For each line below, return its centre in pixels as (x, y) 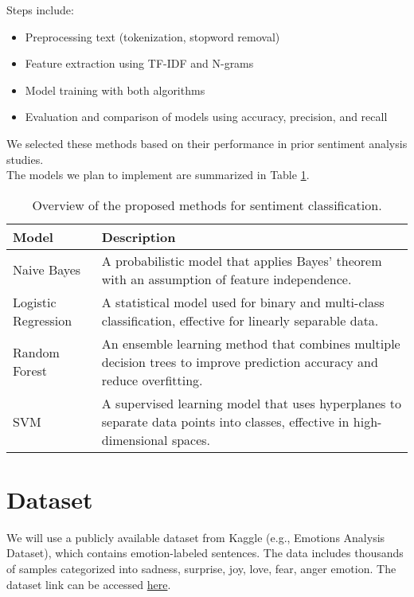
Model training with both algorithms (115, 90)
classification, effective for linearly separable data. (240, 320)
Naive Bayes (47, 270)
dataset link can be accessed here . (89, 584)
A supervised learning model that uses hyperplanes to (251, 403)
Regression (43, 320)
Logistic (35, 302)
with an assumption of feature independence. (227, 279)
